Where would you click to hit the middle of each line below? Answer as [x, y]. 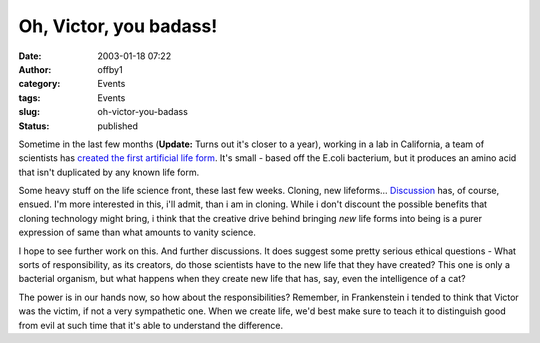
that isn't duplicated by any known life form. [109, 172]
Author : [35, 69]
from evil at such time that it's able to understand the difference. [151, 325]
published [118, 126]
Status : [34, 126]
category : [39, 84]
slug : [29, 112]
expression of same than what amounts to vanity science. [137, 232]
